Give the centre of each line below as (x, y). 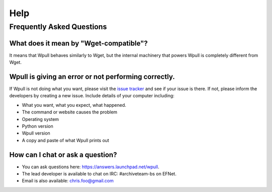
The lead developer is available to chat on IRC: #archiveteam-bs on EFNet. (99, 174)
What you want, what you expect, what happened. (74, 105)
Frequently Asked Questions (58, 27)
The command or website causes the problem (70, 112)
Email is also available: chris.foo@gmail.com (68, 181)
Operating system (40, 119)
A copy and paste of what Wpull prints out (65, 140)
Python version (38, 126)
